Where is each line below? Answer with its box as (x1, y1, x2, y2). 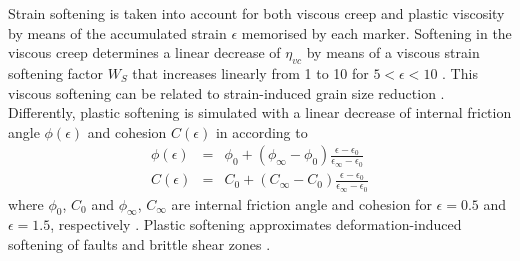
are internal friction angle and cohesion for (171, 193, 432, 214)
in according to (215, 121, 308, 142)
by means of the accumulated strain (8, 22, 227, 43)
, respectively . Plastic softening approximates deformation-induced (50, 214, 462, 235)
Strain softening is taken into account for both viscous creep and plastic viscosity (8, 3, 505, 23)
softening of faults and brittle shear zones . (8, 234, 271, 254)
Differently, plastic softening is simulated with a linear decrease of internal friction (8, 102, 512, 123)
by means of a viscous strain (306, 42, 480, 63)
